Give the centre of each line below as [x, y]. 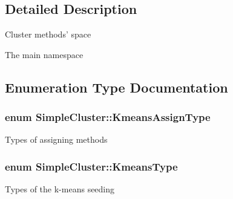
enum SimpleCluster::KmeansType [91, 166]
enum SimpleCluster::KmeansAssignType [108, 117]
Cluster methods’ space [48, 34]
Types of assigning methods [56, 139]
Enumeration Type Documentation [116, 87]
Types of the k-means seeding [60, 189]
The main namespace [44, 54]
